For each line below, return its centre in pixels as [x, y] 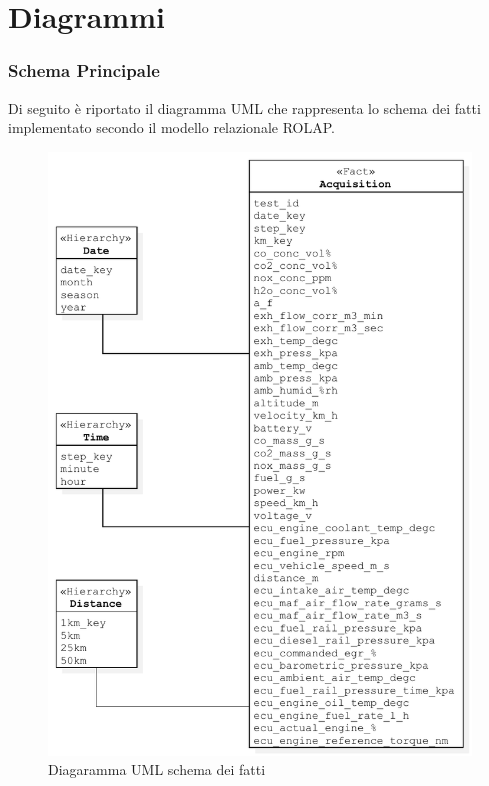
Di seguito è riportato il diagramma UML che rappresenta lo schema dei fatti [244, 107]
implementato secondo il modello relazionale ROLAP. [171, 127]
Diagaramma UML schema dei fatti [157, 769]
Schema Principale [84, 70]
